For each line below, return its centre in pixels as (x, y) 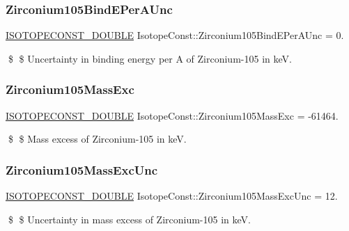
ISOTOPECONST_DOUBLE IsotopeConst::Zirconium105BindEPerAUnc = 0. (175, 35)
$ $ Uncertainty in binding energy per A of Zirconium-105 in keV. (150, 58)
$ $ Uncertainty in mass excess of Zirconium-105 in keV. (129, 219)
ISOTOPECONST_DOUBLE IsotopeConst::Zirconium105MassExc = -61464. (172, 115)
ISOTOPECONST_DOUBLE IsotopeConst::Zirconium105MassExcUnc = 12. (172, 196)
